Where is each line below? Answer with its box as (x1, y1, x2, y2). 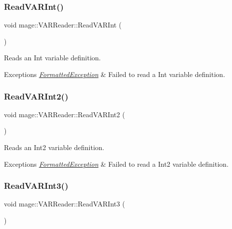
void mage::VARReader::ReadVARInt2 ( (4, 109, 125, 119)
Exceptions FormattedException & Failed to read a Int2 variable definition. (4, 158, 229, 169)
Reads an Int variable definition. (4, 52, 101, 63)
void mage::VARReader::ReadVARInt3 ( (4, 199, 125, 209)
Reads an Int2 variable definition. (4, 142, 104, 152)
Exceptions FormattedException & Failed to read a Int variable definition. (4, 69, 225, 79)
